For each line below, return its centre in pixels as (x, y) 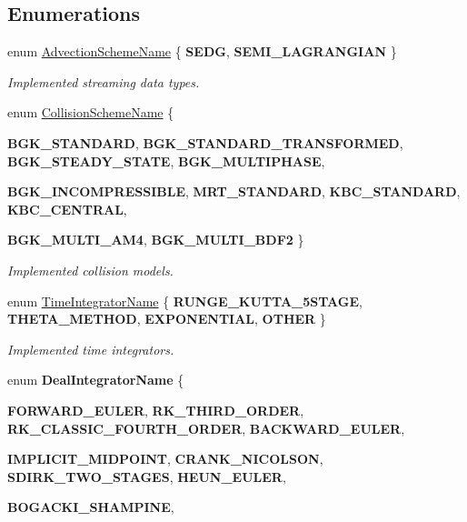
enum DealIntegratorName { (96, 380)
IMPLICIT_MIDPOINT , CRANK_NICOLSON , (165, 459)
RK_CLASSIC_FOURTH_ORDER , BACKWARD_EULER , (206, 428)
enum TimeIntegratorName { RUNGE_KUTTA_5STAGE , (185, 301)
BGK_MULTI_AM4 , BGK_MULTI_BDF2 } (156, 240)
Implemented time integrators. (91, 349)
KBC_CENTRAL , (67, 209)
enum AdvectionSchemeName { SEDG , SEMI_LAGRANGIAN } (202, 51)
